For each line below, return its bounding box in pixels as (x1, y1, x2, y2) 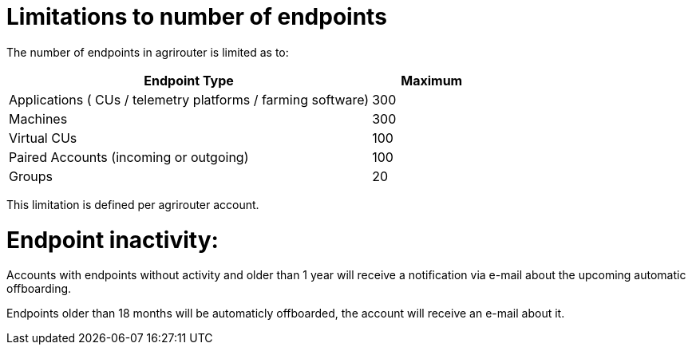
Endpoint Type (144, 72, 234, 89)
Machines (9, 110, 68, 127)
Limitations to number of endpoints (6, 3, 387, 30)
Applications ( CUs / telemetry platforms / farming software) (9, 91, 370, 108)
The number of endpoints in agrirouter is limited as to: (6, 45, 289, 59)
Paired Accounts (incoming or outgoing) (9, 148, 249, 165)
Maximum (401, 72, 463, 89)
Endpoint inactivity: (6, 226, 219, 254)
